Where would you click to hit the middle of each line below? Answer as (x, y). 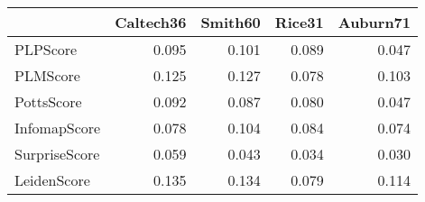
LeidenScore (52, 180)
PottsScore (48, 101)
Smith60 (231, 22)
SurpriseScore (57, 154)
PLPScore (46, 49)
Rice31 (299, 22)
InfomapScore (58, 128)
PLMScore (47, 75)
